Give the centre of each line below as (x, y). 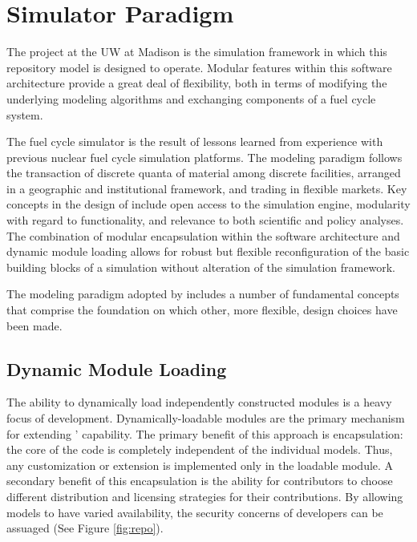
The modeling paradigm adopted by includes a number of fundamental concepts (203, 294)
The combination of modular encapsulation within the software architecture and (203, 235)
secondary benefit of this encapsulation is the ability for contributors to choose (200, 481)
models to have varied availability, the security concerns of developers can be (195, 512)
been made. (34, 325)
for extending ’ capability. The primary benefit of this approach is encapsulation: (205, 433)
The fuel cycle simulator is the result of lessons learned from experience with (195, 142)
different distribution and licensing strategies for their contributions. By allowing (205, 496)
